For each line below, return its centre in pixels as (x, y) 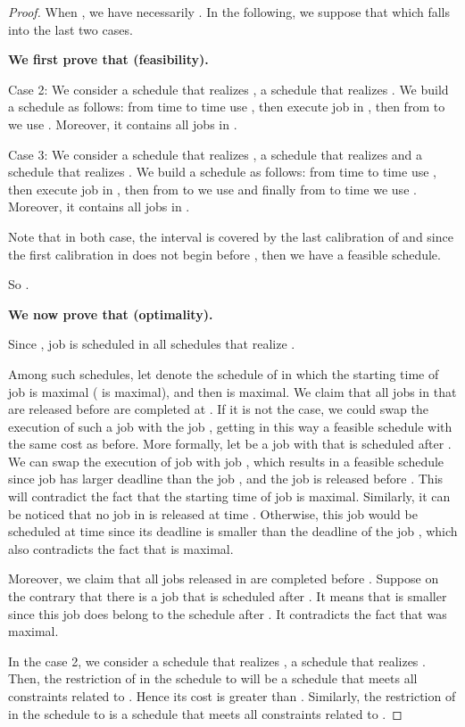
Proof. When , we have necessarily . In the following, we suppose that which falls (229, 12)
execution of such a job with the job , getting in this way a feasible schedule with (230, 426)
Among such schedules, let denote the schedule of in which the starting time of (224, 373)
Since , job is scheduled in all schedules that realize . (152, 344)
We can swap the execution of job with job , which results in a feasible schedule (226, 461)
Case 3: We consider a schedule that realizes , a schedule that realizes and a (216, 154)
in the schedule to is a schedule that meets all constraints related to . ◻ (205, 713)
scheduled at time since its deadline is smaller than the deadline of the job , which (233, 531)
